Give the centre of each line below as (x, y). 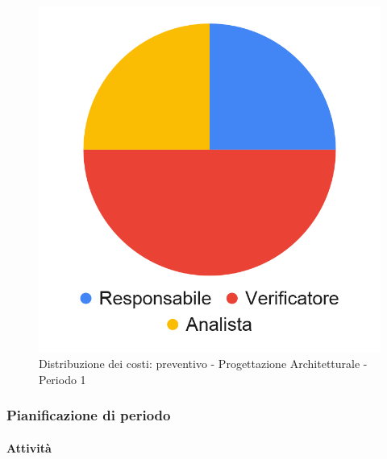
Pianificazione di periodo (89, 415)
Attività (29, 448)
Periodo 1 (62, 379)
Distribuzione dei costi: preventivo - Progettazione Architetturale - (203, 364)
